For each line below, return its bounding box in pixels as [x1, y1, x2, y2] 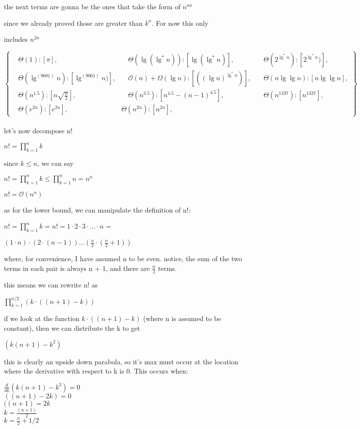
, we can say [37, 158, 73, 168]
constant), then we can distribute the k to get [4, 323, 140, 333]
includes [4, 34, 28, 44]
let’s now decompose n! [4, 125, 72, 135]
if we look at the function [4, 313, 80, 323]
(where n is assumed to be [143, 313, 221, 323]
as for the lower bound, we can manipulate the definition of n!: [4, 204, 191, 214]
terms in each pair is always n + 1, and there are [4, 263, 150, 273]
